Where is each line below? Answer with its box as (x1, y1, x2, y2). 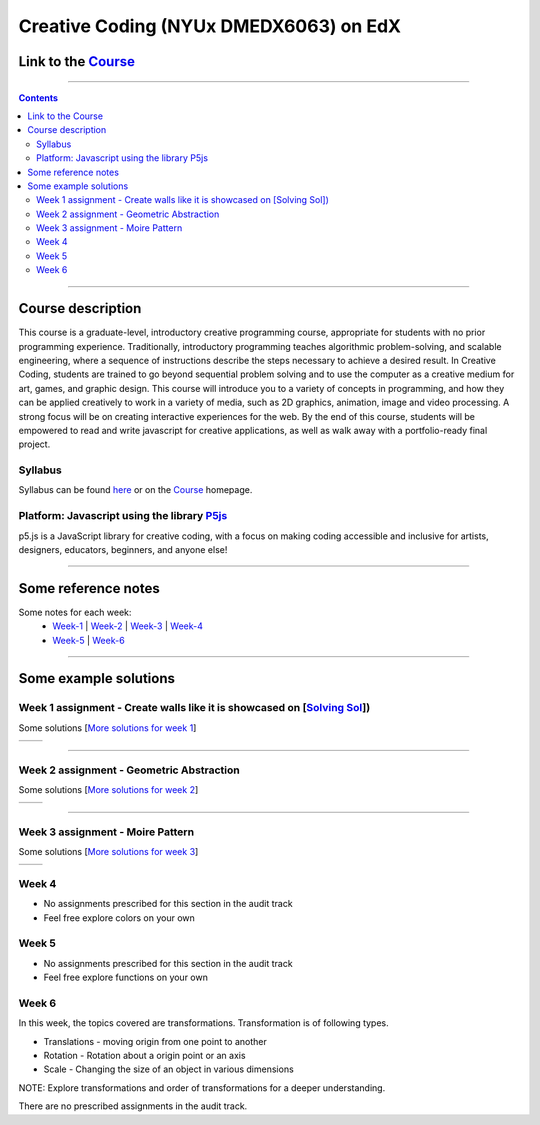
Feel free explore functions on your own (43, 971, 209, 984)
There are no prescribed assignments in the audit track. (18, 1100, 248, 1112)
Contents (18, 91, 59, 104)
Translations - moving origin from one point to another (43, 1035, 267, 1047)
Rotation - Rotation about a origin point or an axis (43, 1050, 246, 1062)
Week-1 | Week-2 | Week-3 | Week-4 (52, 620, 204, 632)
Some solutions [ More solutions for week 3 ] (18, 846, 199, 858)
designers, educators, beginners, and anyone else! (18, 543, 228, 555)
